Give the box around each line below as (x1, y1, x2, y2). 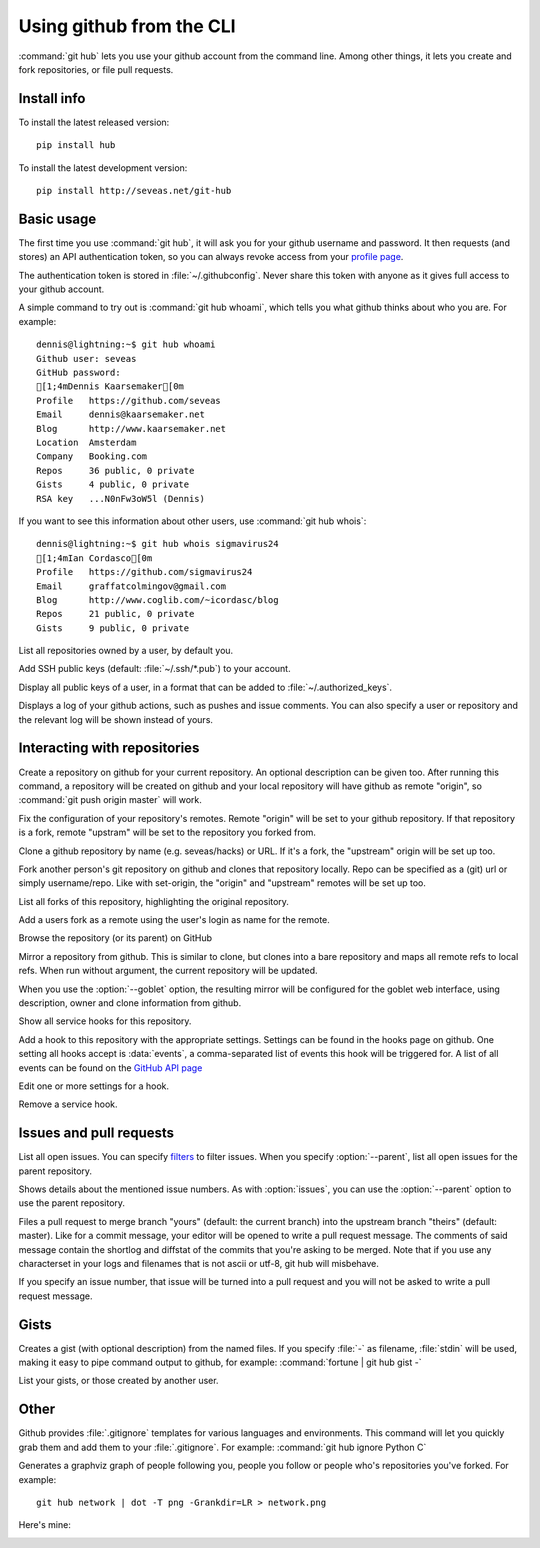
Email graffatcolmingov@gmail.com (36, 580, 227, 592)
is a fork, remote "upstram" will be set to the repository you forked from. (18, 826, 317, 839)
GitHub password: (36, 367, 121, 379)
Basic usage (18, 210, 97, 227)
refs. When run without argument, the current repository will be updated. (18, 965, 319, 977)
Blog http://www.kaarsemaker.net (36, 423, 227, 434)
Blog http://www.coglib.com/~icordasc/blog (36, 594, 279, 605)
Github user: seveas (36, 353, 137, 364)
